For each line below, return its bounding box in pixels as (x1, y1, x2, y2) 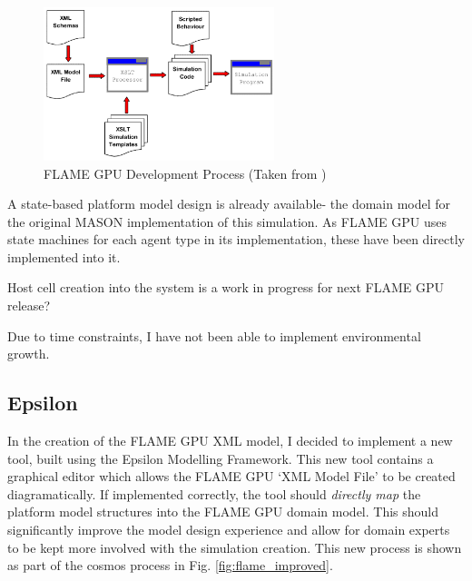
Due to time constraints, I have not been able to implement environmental (7, 326, 421, 345)
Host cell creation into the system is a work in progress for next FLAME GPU (7, 278, 444, 297)
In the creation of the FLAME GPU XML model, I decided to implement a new (7, 431, 453, 450)
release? (7, 296, 51, 315)
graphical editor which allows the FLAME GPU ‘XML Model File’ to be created (7, 467, 456, 486)
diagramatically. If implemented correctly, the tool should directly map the (7, 484, 421, 503)
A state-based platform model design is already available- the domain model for (7, 194, 451, 213)
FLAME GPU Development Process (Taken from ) (44, 163, 327, 182)
